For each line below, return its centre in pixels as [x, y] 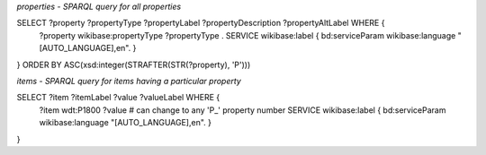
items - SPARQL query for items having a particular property [129, 81]
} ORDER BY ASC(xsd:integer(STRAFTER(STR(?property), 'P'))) [134, 65]
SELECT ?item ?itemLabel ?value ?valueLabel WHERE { [118, 98]
